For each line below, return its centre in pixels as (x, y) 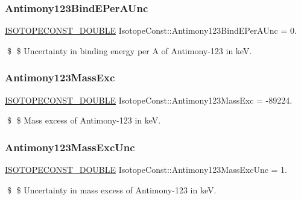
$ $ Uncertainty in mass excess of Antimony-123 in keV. (112, 189)
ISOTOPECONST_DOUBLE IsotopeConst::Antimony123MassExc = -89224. (149, 100)
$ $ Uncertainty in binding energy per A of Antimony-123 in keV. (129, 50)
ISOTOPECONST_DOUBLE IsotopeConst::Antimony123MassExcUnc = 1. (146, 170)
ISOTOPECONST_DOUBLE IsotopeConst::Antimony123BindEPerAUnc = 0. (151, 30)
